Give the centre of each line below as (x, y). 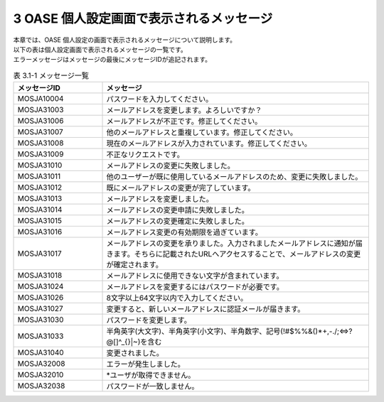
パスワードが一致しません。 (153, 386)
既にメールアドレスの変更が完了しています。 (181, 188)
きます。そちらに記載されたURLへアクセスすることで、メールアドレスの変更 (234, 254)
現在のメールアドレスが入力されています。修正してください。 (209, 143)
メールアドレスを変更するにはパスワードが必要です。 (195, 287)
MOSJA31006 (41, 121)
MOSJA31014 (40, 210)
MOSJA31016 (40, 232)
